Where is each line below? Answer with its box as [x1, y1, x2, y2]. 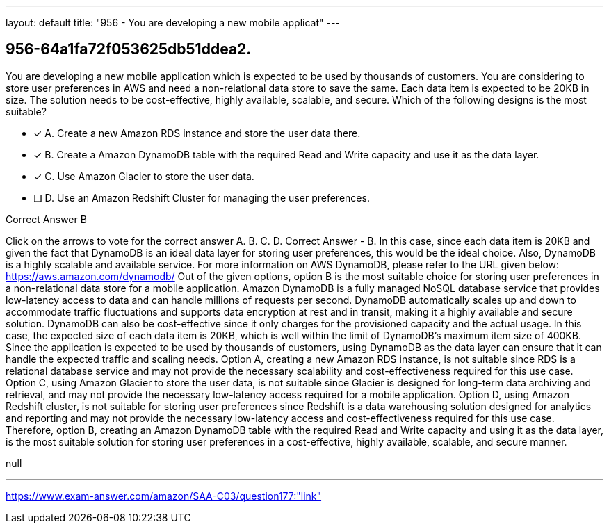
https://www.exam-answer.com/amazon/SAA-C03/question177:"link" [6, 489, 322, 502]
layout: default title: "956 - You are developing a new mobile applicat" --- [6, 17, 340, 29]
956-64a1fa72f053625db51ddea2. [6, 40, 252, 58]
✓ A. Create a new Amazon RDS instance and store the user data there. [33, 127, 361, 139]
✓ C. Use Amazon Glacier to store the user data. [33, 170, 254, 182]
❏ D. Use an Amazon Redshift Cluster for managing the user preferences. [33, 191, 370, 204]
